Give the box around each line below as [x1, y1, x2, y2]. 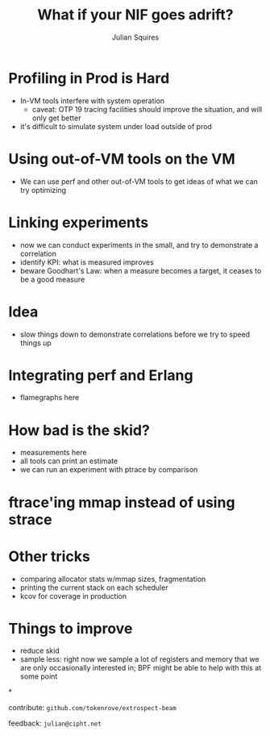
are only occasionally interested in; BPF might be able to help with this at [19, 663, 262, 673]
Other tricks [8, 547, 90, 566]
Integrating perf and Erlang [8, 366, 193, 384]
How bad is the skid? [8, 421, 151, 439]
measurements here [19, 448, 87, 458]
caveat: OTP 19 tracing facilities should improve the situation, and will [31, 104, 263, 114]
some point [19, 671, 58, 681]
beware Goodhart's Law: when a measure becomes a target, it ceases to [19, 266, 262, 275]
